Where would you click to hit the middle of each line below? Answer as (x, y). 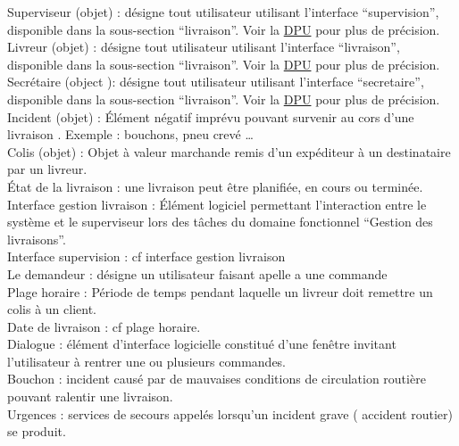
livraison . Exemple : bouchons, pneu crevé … (130, 134)
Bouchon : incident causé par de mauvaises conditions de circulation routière (217, 379)
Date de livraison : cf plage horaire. (104, 326)
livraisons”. (37, 239)
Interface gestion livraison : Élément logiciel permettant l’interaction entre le (217, 204)
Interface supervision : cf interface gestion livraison (146, 256)
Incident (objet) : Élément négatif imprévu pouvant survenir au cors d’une (211, 116)
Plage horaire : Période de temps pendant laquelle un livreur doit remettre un (220, 291)
